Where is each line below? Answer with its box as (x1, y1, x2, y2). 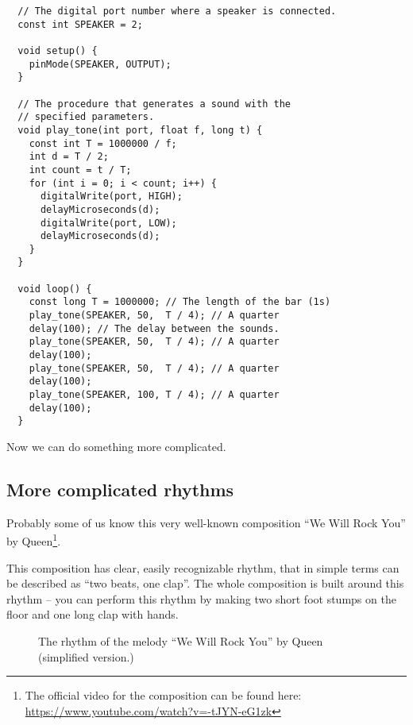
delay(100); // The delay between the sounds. (29, 322, 280, 334)
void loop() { (17, 283, 92, 295)
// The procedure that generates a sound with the (17, 98, 291, 110)
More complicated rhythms (6, 476, 234, 501)
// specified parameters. (17, 111, 155, 123)
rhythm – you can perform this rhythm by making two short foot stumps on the (6, 590, 396, 607)
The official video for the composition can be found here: (25, 687, 302, 704)
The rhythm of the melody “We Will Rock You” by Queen (38, 633, 323, 650)
